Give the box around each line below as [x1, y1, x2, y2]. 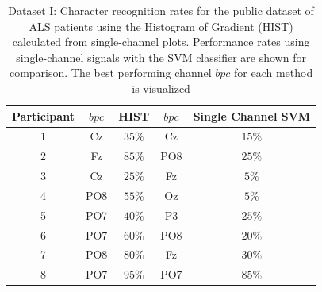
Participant [12, 107, 75, 124]
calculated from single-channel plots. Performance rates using [12, 33, 310, 50]
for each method [234, 64, 313, 81]
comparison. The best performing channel [9, 64, 212, 81]
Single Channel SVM [193, 107, 311, 124]
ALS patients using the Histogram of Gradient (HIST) [29, 17, 293, 34]
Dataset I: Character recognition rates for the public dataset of [8, 2, 314, 18]
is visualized [132, 79, 190, 96]
